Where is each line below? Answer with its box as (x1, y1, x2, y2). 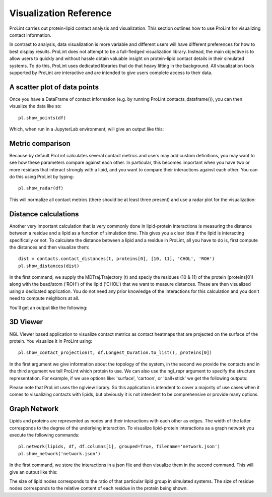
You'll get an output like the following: (9, 304, 88, 310)
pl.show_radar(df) (18, 185, 64, 191)
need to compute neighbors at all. (9, 295, 80, 301)
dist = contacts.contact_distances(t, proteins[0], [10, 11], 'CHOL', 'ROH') (18, 256, 215, 262)
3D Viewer (9, 318, 43, 326)
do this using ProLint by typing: (9, 174, 74, 180)
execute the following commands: (9, 431, 80, 438)
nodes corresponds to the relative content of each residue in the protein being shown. (9, 485, 188, 491)
